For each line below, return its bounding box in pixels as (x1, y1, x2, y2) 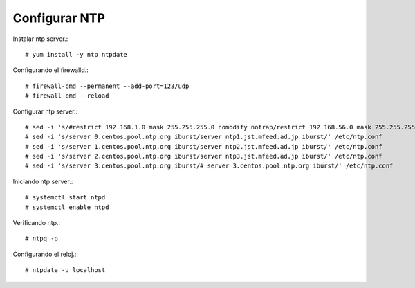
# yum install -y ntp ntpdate (25, 51, 128, 58)
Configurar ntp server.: (12, 107, 78, 116)
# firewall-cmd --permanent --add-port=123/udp (25, 82, 190, 90)
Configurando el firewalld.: (12, 66, 89, 74)
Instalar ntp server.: (12, 35, 68, 43)
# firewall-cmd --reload (25, 92, 109, 100)
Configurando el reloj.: (12, 250, 77, 258)
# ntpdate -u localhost (25, 267, 106, 274)
